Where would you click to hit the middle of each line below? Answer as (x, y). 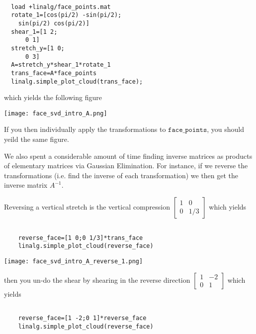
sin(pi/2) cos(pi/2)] (54, 23)
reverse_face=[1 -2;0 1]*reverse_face (82, 318)
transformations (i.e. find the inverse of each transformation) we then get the (121, 175)
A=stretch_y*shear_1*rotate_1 (61, 65)
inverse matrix (26, 185)
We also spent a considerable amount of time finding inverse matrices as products (128, 156)
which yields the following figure (53, 97)
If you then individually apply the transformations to (85, 129)
